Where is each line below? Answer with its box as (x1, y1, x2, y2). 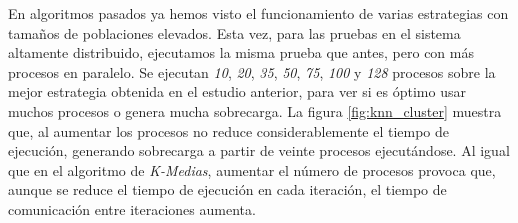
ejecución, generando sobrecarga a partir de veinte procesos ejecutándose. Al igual (8, 140, 510, 161)
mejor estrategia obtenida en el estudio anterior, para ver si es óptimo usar (8, 81, 466, 102)
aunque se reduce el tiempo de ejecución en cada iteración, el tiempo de (8, 179, 447, 200)
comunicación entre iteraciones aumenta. (8, 198, 256, 219)
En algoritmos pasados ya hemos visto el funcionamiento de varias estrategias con (8, 3, 509, 23)
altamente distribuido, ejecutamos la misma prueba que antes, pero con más (8, 42, 474, 63)
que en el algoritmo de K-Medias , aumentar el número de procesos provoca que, (8, 159, 496, 180)
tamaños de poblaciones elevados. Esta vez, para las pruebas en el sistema (8, 22, 461, 43)
